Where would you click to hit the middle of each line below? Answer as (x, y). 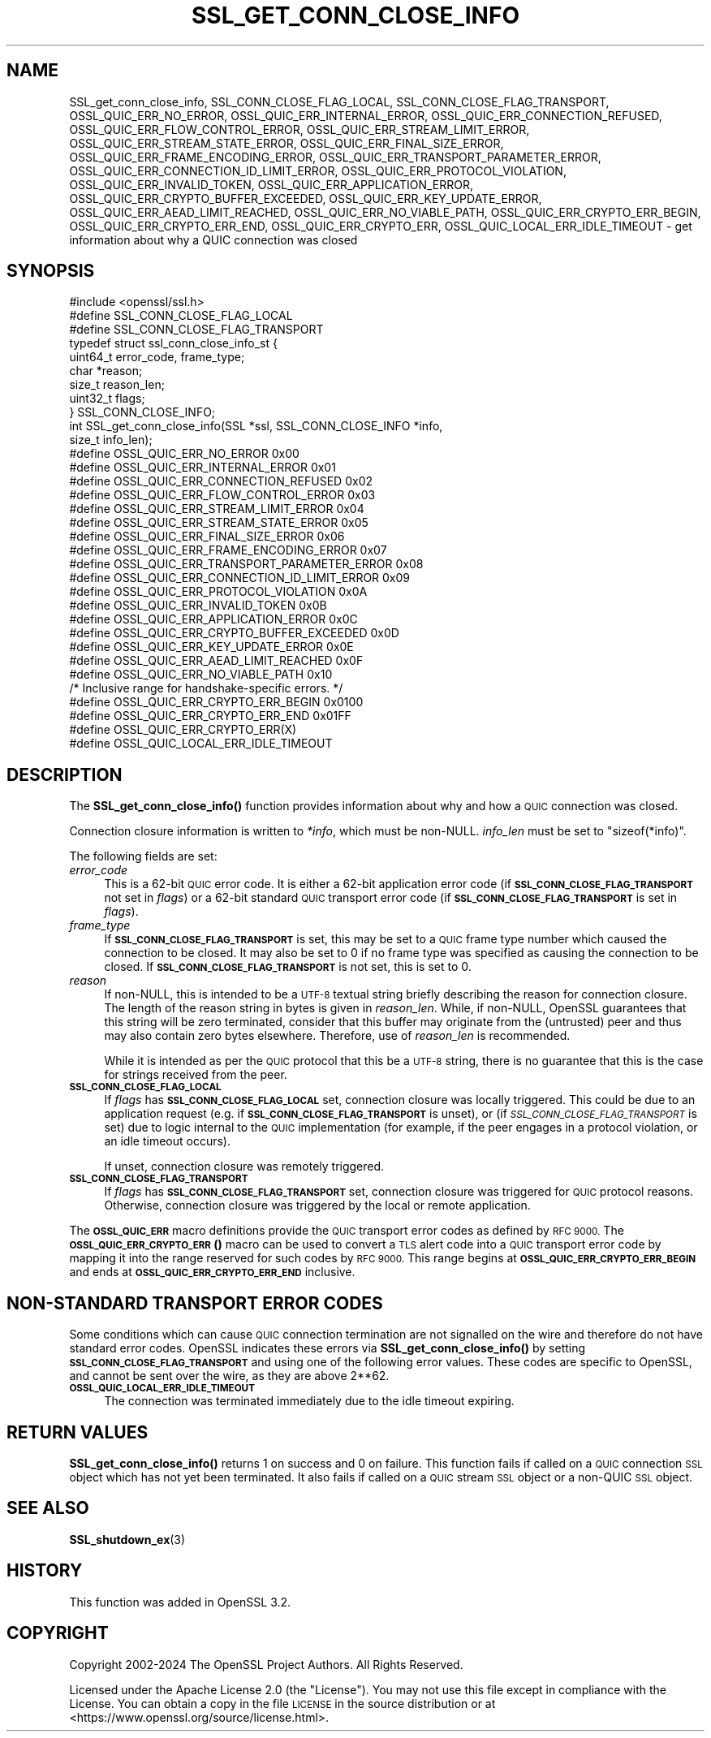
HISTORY (45, 1571)
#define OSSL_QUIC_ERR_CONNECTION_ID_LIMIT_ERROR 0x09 (240, 578)
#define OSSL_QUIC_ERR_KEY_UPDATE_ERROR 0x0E (211, 647)
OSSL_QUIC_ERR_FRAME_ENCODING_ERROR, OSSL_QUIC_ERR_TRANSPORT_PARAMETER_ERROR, (335, 157)
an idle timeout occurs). (167, 1141)
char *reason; (106, 371)
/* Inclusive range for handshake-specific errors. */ (206, 688)
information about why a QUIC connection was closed (213, 239)
